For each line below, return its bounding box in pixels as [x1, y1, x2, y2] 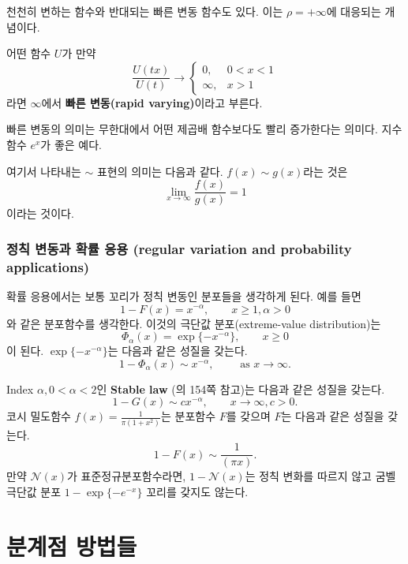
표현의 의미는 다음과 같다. [96, 162, 223, 179]
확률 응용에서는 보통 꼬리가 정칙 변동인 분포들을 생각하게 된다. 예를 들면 [6, 287, 361, 304]
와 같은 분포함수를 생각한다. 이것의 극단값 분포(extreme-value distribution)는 [6, 315, 381, 331]
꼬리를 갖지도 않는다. [146, 483, 249, 499]
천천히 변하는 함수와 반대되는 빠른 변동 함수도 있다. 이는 [6, 3, 283, 19]
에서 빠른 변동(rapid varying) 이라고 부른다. [41, 94, 263, 110]
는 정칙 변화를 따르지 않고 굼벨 [245, 468, 396, 484]
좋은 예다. [54, 136, 102, 152]
